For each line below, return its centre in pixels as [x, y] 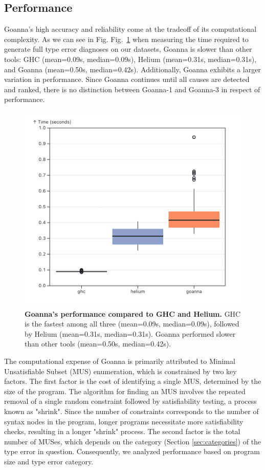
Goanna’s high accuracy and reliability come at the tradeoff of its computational [130, 29]
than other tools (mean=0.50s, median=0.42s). [98, 344]
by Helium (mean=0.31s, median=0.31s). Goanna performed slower [130, 333]
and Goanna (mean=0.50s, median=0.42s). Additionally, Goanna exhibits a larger [132, 69]
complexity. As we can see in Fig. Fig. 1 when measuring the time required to [126, 39]
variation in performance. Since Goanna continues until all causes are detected [127, 79]
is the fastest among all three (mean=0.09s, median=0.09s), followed [132, 324]
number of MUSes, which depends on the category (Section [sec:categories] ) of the [133, 441]
